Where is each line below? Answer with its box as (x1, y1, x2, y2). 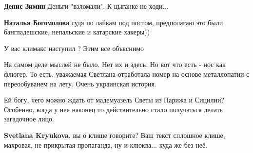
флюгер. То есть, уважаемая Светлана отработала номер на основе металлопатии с (4, 68, 250, 79)
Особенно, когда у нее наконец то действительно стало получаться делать (4, 104, 223, 114)
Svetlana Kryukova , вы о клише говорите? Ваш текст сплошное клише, (4, 130, 225, 140)
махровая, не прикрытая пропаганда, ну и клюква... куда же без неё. (4, 139, 208, 150)
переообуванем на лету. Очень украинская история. (4, 78, 156, 88)
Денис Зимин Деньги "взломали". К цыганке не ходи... (4, 1, 169, 11)
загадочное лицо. (4, 114, 54, 124)
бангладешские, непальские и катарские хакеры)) (4, 27, 150, 37)
